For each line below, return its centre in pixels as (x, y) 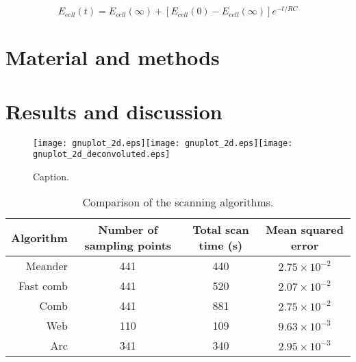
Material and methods (113, 57)
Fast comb (43, 286)
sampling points (128, 245)
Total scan (221, 230)
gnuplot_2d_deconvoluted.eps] (102, 155)
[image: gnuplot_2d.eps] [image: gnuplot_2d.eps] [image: (163, 143)
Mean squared (305, 230)
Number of (128, 230)
